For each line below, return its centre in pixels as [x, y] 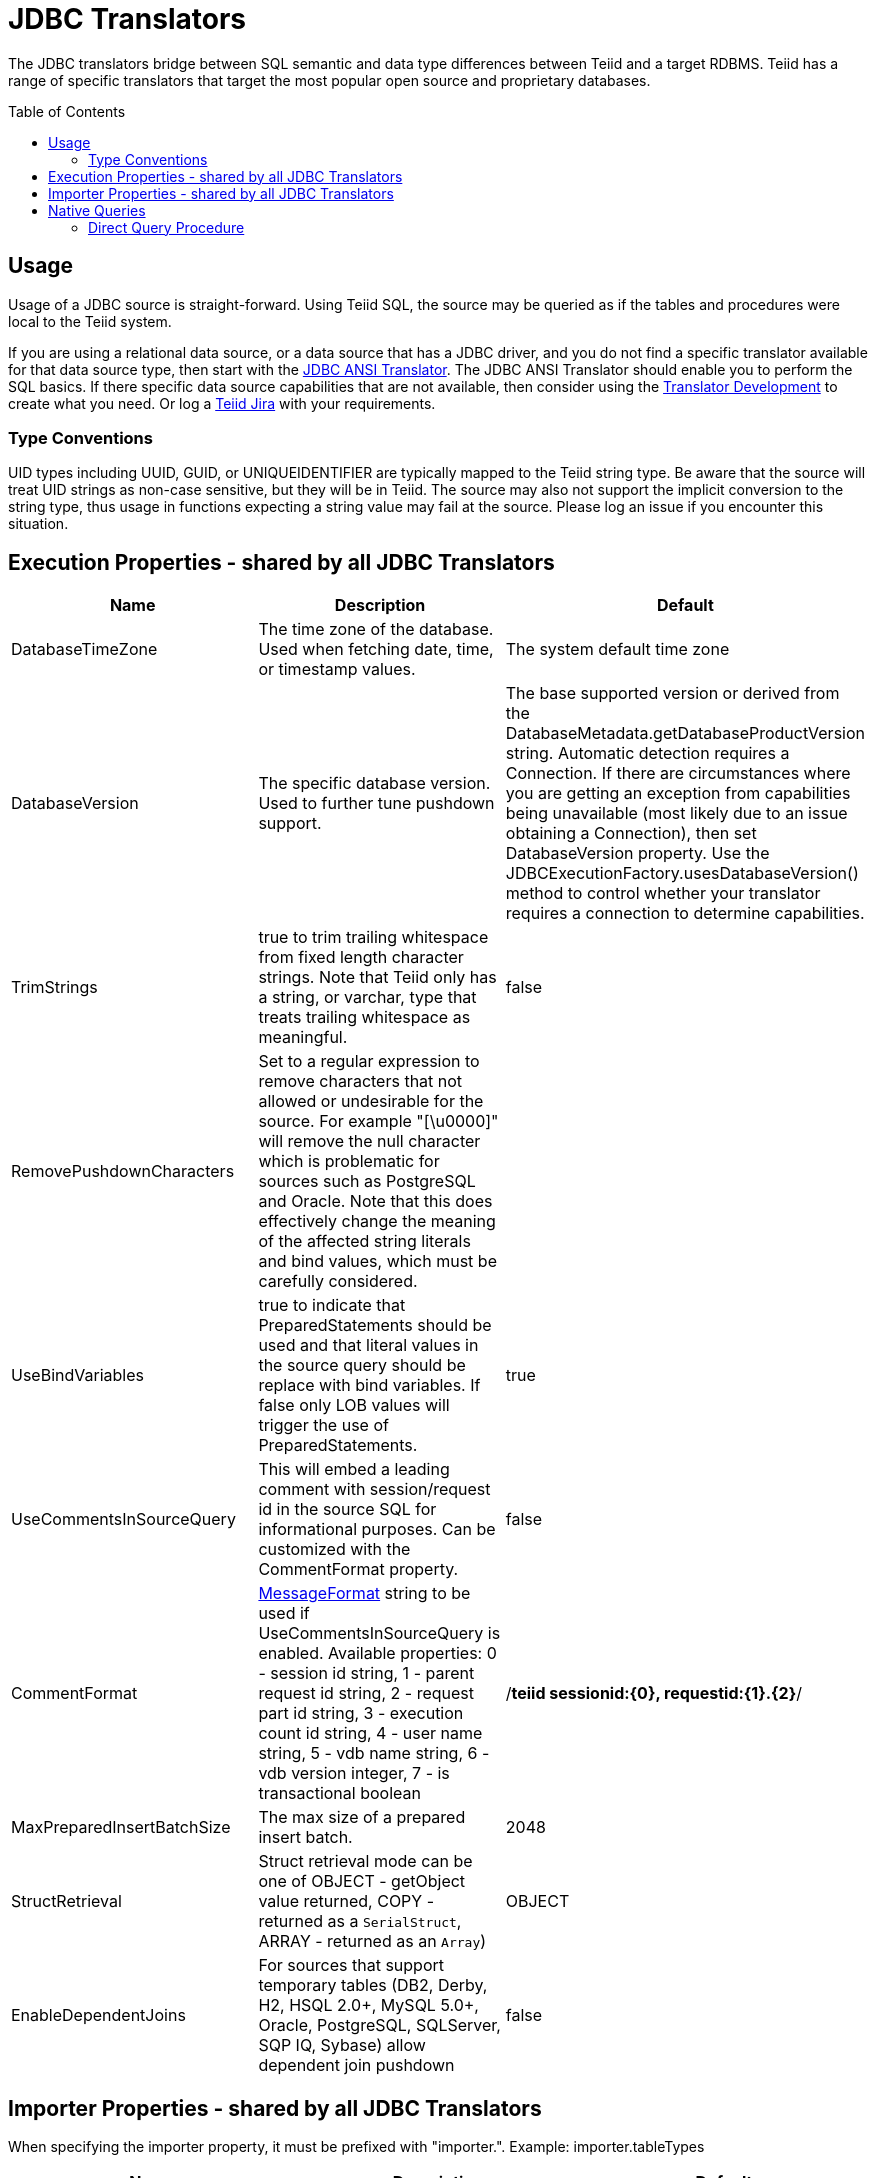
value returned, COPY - [346, 1901]
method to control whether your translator [663, 893]
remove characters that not [360, 1081]
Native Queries [97, 210]
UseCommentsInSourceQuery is [379, 1633]
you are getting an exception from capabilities [678, 793]
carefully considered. [338, 1281]
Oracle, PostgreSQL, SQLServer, [379, 2025]
